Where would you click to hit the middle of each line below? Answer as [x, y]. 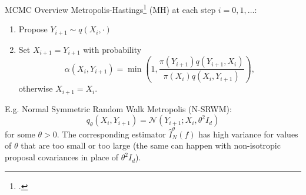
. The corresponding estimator [111, 134]
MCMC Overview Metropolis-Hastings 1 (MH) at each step [110, 9]
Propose [33, 29]
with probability [112, 49]
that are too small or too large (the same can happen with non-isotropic [151, 145]
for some [20, 134]
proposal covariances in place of [62, 157]
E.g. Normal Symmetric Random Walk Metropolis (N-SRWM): [118, 108]
